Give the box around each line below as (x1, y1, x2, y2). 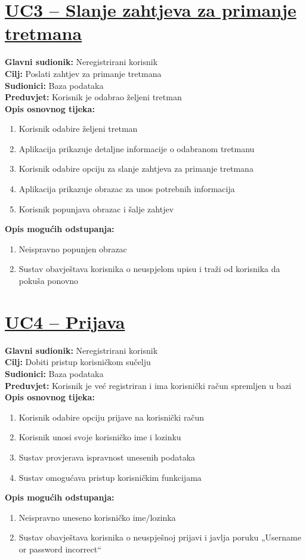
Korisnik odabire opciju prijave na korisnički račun (18, 410, 205, 423)
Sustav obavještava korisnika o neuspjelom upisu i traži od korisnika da (18, 262, 280, 275)
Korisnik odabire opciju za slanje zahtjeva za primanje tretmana (18, 162, 254, 175)
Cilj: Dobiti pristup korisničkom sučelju (5, 356, 151, 368)
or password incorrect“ (18, 542, 101, 555)
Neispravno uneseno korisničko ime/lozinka (18, 511, 176, 523)
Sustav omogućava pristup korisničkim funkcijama (18, 471, 202, 483)
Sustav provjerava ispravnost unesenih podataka (18, 450, 196, 463)
